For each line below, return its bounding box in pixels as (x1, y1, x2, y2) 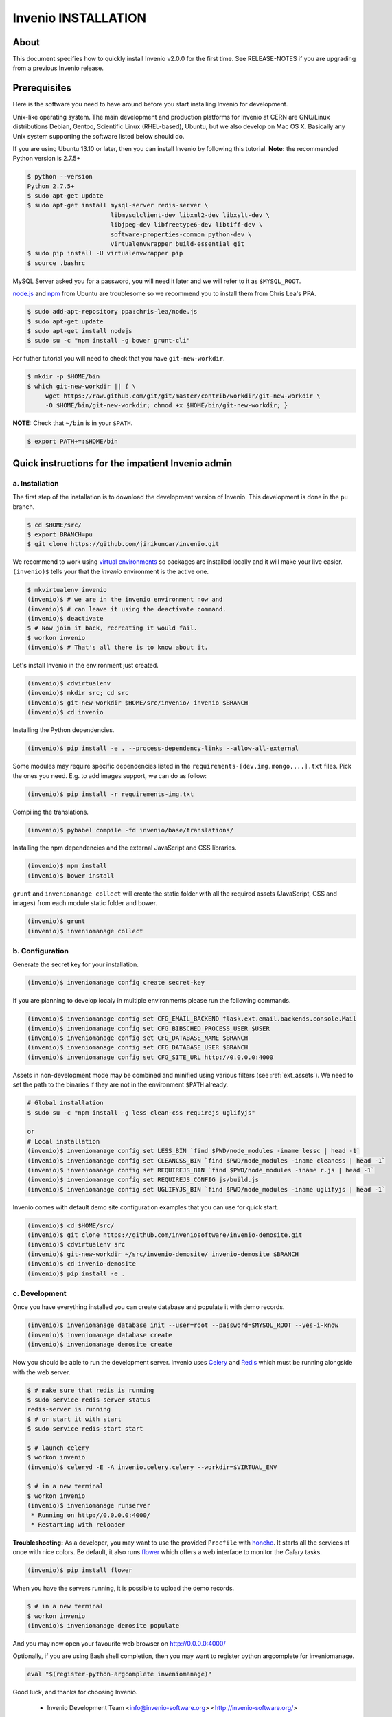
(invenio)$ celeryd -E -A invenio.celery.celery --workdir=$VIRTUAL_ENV (27, 1463, 277, 1471)
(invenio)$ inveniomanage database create (27, 1331, 172, 1339)
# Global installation (27, 1099, 104, 1107)
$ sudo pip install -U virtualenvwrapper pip (27, 249, 183, 258)
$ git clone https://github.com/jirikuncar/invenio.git (27, 540, 220, 548)
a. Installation (12, 478, 59, 488)
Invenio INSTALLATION (12, 10, 147, 25)
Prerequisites (12, 82, 71, 94)
